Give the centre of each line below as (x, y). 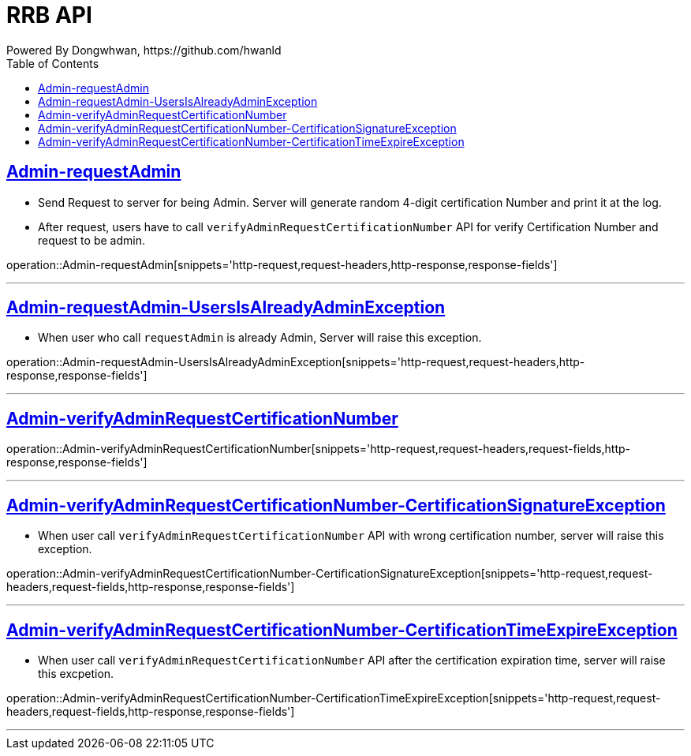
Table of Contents (53, 63)
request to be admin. (92, 240)
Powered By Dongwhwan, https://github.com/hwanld (144, 50)
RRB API (49, 15)
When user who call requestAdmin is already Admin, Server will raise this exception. (260, 338)
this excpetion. (76, 673)
